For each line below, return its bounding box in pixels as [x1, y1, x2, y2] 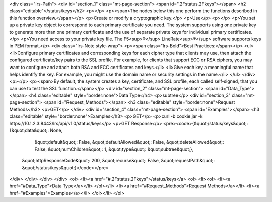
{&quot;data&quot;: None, [9, 127, 63, 133]
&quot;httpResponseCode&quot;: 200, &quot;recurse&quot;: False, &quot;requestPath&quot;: [22, 158, 215, 164]
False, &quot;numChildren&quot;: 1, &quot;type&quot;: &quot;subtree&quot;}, [34, 146, 194, 152]
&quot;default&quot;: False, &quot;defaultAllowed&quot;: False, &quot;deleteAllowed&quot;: [34, 139, 224, 145]
